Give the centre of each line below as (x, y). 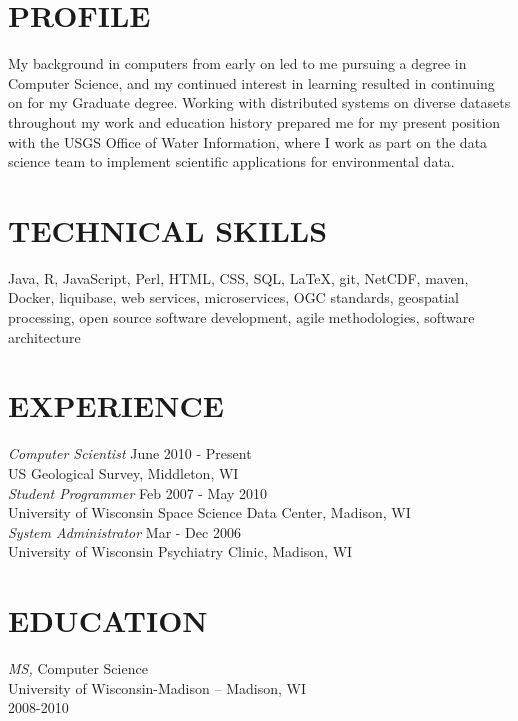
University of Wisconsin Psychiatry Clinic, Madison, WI (180, 551)
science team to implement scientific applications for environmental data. (231, 161)
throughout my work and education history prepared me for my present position (254, 121)
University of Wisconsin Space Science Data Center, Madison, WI (209, 512)
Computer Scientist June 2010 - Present (130, 453)
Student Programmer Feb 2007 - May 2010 (138, 492)
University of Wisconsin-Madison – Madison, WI (157, 687)
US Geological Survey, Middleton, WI (123, 472)
